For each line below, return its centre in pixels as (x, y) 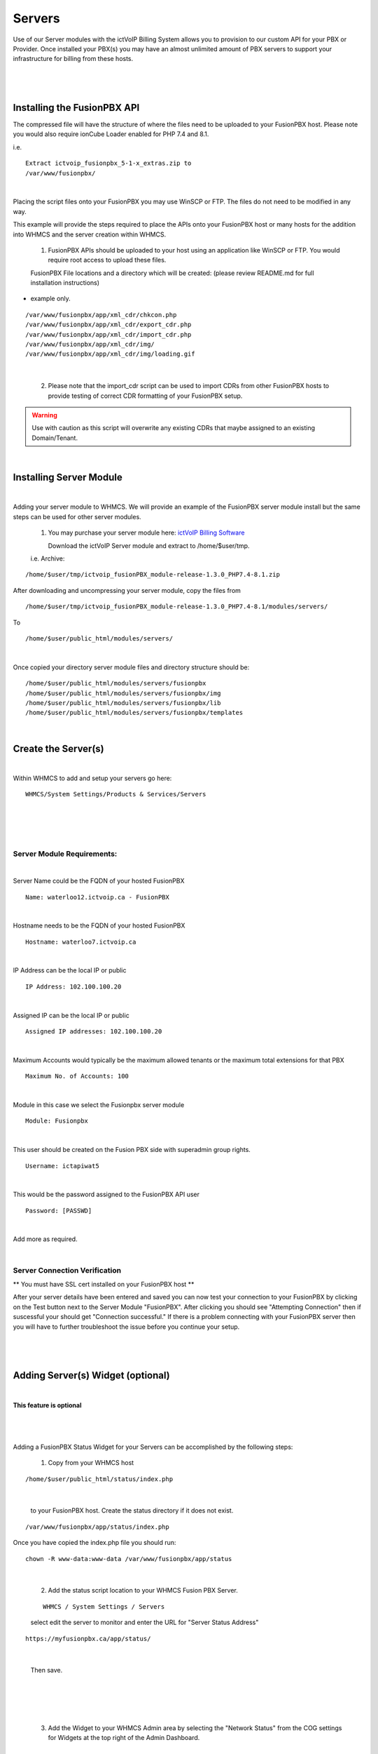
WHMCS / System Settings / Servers (104, 1606)
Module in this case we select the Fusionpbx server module (99, 1104)
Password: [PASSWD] (59, 1211)
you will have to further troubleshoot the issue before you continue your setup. (126, 1327)
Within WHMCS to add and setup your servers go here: (92, 778)
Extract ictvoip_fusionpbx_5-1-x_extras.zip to (108, 163)
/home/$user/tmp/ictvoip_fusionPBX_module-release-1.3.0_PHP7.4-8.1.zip (153, 575)
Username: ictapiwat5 (62, 1166)
